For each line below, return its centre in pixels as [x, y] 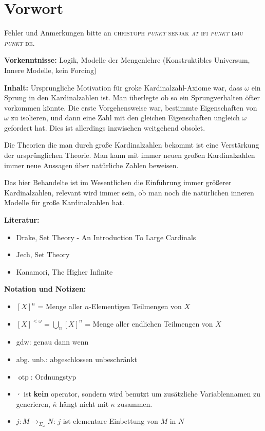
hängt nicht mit [84, 403]
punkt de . [20, 42]
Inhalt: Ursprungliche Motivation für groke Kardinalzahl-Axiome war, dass [123, 87]
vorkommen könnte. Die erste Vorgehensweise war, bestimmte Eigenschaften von [131, 107]
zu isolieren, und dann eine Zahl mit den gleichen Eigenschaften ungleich [125, 118]
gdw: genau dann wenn [52, 342]
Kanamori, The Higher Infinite [64, 271]
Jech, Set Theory [43, 254]
